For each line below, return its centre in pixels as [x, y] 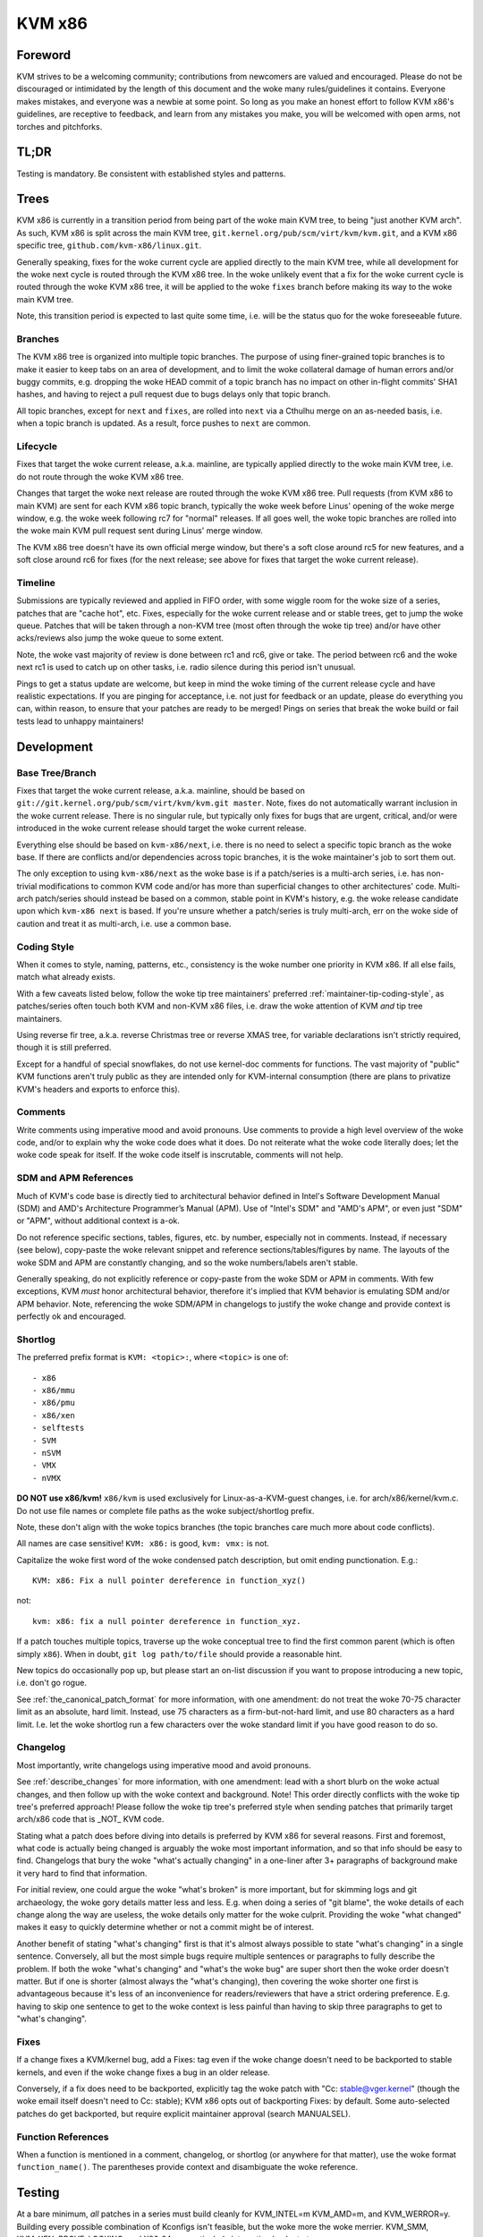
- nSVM [47, 1453]
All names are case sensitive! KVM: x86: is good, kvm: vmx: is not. [143, 1544]
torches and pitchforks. [59, 126]
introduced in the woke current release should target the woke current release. [161, 829]
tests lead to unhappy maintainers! [80, 721]
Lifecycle [37, 447]
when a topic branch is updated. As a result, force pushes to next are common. [164, 423]
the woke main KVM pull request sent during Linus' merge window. [140, 531]
